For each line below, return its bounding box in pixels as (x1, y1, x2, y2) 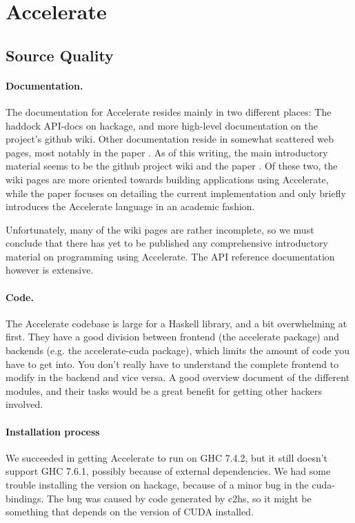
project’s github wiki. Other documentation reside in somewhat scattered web (6, 132, 334, 146)
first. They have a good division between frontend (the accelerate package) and (6, 329, 340, 344)
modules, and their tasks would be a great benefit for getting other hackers (6, 383, 323, 398)
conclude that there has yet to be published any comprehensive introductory (6, 236, 328, 250)
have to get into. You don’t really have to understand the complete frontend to (6, 356, 339, 371)
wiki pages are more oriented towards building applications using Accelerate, (6, 172, 329, 186)
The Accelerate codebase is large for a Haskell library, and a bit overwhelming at (6, 316, 347, 330)
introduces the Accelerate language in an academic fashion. (6, 199, 255, 214)
